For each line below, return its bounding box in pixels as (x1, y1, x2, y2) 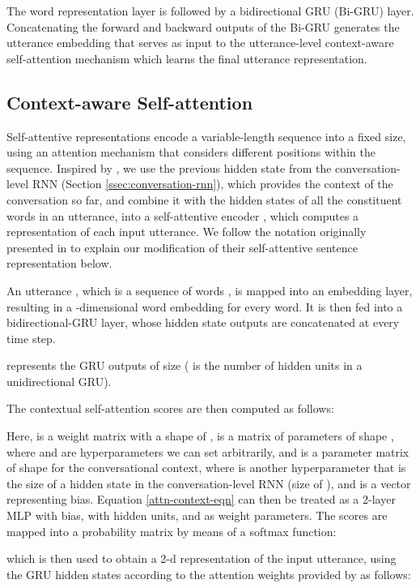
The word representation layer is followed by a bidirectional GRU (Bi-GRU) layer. (6, 2, 414, 19)
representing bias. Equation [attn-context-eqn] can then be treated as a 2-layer (6, 491, 396, 508)
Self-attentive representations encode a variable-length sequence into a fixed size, (6, 127, 406, 144)
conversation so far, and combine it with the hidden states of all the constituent (6, 191, 402, 208)
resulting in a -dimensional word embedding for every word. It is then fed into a (6, 298, 403, 315)
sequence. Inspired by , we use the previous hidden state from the (6, 159, 332, 176)
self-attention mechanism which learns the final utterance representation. (6, 49, 367, 67)
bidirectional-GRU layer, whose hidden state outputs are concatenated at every (6, 314, 400, 331)
